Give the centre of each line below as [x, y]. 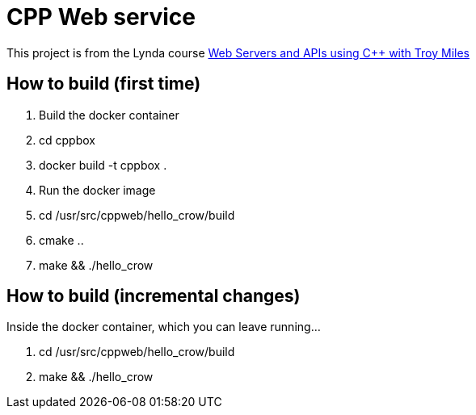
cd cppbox [67, 140]
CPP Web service [101, 17]
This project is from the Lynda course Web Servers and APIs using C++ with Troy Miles [238, 52]
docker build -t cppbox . [103, 165]
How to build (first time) [104, 84]
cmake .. [61, 240]
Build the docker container [109, 115]
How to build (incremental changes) [154, 296]
